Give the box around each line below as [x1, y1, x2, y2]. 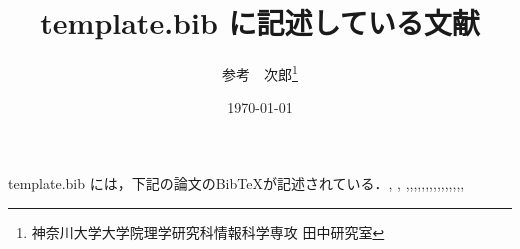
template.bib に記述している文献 [40, 2, 480, 43]
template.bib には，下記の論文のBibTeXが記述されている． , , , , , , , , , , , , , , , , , [8, 172, 465, 193]
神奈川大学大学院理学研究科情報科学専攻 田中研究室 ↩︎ [31, 221, 385, 242]
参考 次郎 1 [222, 61, 298, 84]
